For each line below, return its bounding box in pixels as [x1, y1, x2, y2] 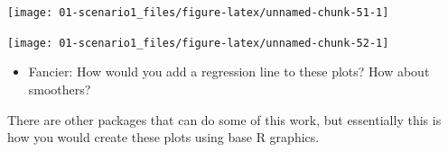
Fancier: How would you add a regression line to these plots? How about [28, 62, 430, 81]
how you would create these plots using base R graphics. [7, 128, 320, 147]
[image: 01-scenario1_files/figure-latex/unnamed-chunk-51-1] [7, 6, 389, 19]
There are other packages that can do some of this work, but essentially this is [7, 110, 442, 129]
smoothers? [28, 79, 91, 98]
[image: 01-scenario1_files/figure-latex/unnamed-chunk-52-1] [7, 36, 389, 49]
